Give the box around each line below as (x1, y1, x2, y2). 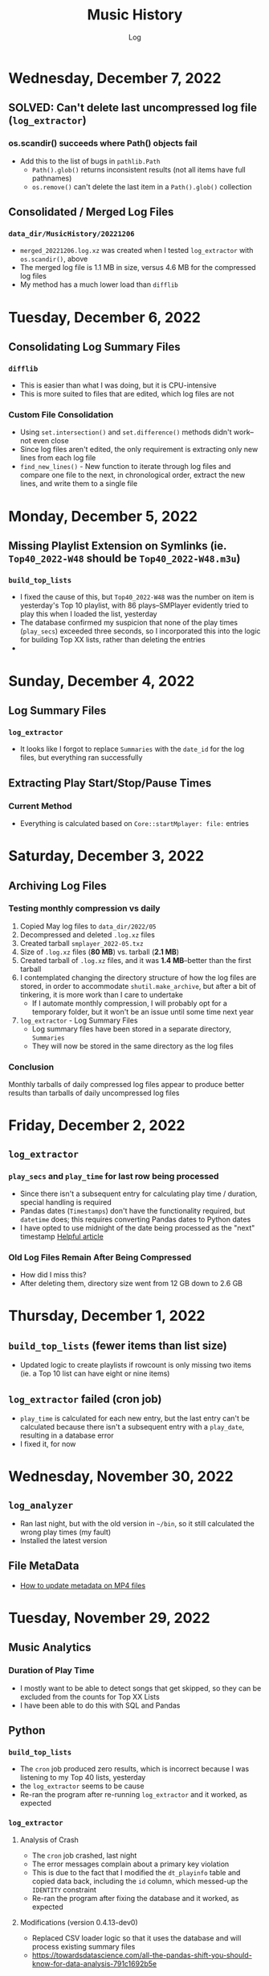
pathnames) (31, 173, 72, 183)
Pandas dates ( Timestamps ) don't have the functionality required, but (19, 1206, 246, 1215)
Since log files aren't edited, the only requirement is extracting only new (19, 445, 259, 455)
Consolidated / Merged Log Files (8, 205, 174, 219)
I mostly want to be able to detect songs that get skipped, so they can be (19, 1683, 262, 1693)
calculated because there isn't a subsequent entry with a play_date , (19, 1422, 245, 1432)
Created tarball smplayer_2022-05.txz (19, 938, 144, 948)
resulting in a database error (19, 1430, 114, 1440)
